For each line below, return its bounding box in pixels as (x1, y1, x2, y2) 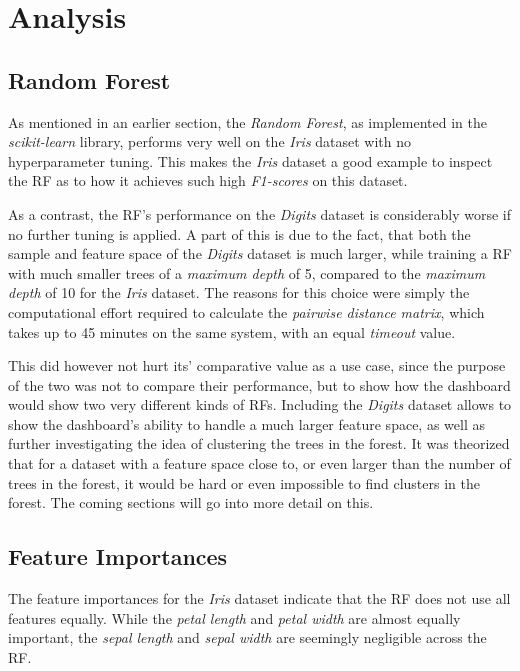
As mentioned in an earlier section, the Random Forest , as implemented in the (8, 111, 487, 132)
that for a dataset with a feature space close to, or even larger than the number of (8, 453, 511, 474)
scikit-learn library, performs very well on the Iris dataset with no (8, 131, 412, 152)
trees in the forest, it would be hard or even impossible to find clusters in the (8, 472, 480, 493)
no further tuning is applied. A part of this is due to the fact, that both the (8, 223, 471, 244)
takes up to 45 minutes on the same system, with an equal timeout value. (8, 321, 456, 342)
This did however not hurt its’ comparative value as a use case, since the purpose (8, 355, 506, 376)
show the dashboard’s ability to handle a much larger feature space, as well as (8, 413, 485, 434)
